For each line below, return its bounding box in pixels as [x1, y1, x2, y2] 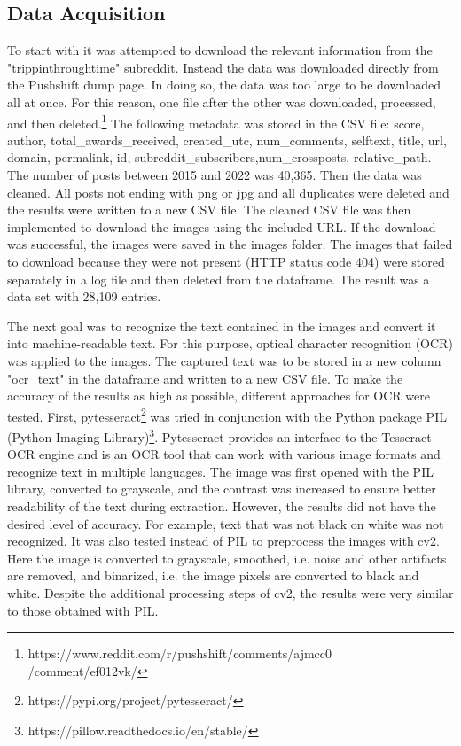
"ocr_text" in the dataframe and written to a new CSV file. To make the [7, 369, 403, 387]
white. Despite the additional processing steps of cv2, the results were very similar [7, 583, 454, 602]
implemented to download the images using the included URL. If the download [7, 217, 436, 236]
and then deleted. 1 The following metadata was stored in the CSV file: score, [7, 111, 425, 132]
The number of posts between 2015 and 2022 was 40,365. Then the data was [7, 166, 422, 184]
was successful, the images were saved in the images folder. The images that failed [7, 235, 453, 253]
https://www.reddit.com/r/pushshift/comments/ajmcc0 [27, 644, 332, 663]
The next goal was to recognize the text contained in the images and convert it [7, 316, 436, 335]
